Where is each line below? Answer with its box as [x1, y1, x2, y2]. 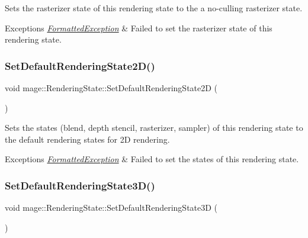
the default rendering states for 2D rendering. [5, 133, 170, 145]
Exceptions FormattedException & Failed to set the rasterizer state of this [5, 21, 272, 34]
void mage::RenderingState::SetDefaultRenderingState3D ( [5, 201, 218, 214]
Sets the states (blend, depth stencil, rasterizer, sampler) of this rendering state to [5, 121, 303, 134]
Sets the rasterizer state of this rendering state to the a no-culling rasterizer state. [5, 2, 303, 14]
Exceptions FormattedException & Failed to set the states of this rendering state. [5, 153, 299, 165]
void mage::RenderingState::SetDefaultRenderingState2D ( [5, 82, 218, 94]
